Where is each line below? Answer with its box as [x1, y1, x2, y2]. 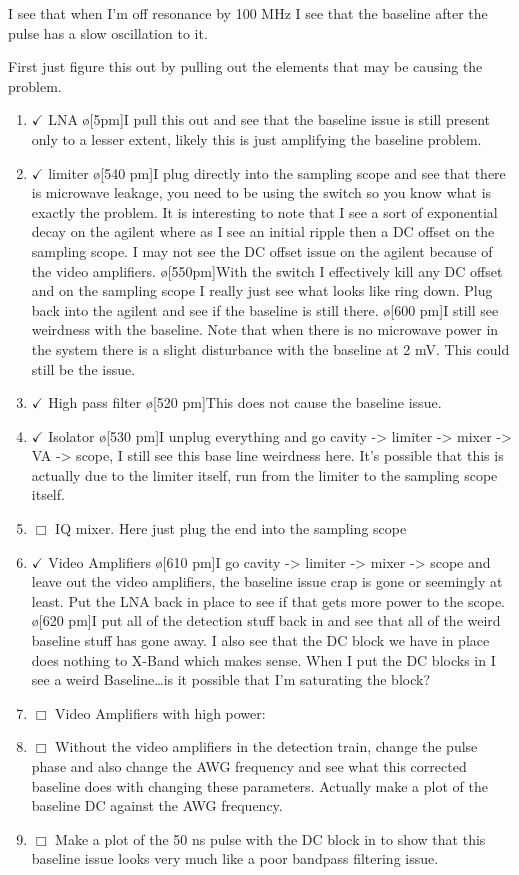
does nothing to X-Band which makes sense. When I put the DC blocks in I [31, 649, 496, 670]
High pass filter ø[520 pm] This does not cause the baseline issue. [48, 392, 442, 413]
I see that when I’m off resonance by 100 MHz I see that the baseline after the [8, 3, 488, 23]
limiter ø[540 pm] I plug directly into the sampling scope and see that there [48, 162, 506, 183]
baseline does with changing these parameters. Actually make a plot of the [31, 775, 488, 796]
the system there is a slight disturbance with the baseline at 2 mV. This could [31, 338, 510, 359]
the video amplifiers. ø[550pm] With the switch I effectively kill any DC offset [31, 260, 503, 281]
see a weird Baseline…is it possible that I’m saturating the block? [31, 669, 430, 690]
